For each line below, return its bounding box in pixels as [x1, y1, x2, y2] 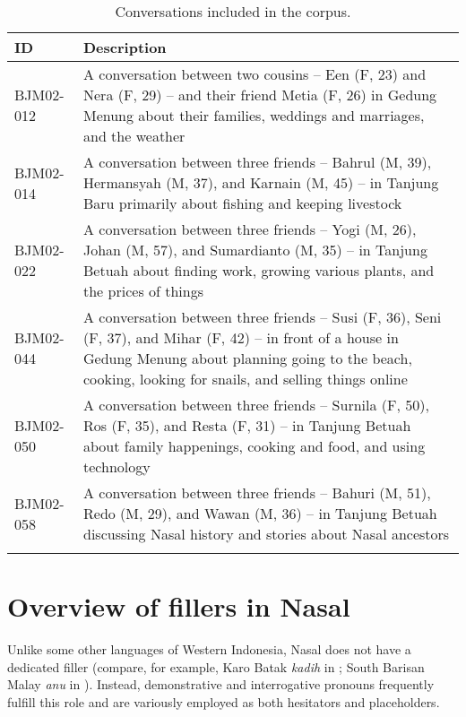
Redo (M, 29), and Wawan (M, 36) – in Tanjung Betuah [83, 503, 437, 523]
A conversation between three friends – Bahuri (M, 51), [83, 482, 431, 503]
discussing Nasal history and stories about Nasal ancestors [83, 523, 450, 544]
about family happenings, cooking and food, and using [83, 436, 426, 456]
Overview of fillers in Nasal [7, 588, 350, 625]
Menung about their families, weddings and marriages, [83, 105, 425, 125]
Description [83, 37, 167, 57]
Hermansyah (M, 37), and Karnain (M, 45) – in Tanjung [83, 172, 439, 193]
